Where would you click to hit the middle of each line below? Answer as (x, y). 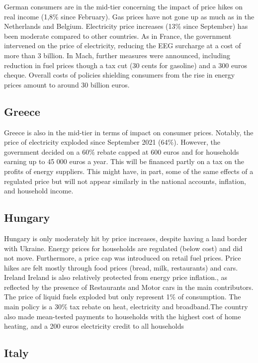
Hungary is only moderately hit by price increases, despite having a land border (126, 238)
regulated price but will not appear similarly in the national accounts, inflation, (125, 181)
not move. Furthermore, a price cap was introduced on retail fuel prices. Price (123, 258)
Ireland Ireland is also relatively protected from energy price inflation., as (116, 277)
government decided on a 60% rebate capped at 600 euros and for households (122, 151)
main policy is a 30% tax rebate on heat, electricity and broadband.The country (126, 307)
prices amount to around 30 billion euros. (67, 84)
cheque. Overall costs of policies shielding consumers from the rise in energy (120, 75)
